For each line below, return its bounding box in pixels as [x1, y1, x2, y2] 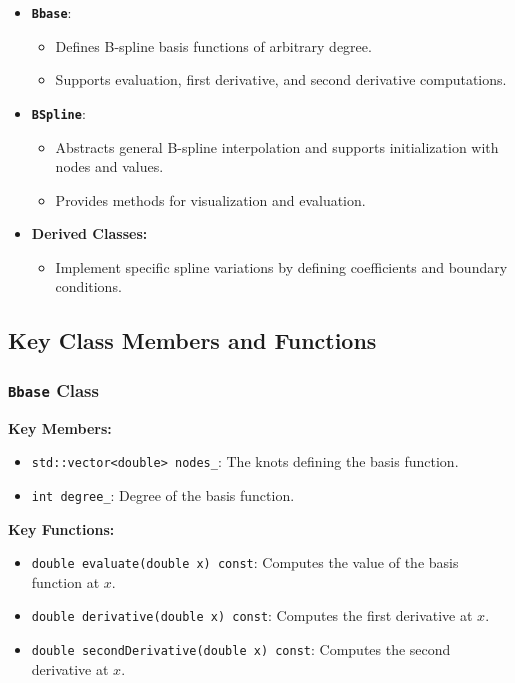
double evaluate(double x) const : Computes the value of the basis [31, 552, 459, 573]
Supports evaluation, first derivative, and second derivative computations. [55, 69, 507, 90]
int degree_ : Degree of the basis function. [31, 484, 295, 505]
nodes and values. [55, 156, 164, 177]
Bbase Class [8, 377, 99, 402]
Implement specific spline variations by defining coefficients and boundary [55, 256, 508, 277]
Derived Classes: [31, 223, 148, 244]
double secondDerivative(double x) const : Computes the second [31, 639, 451, 660]
